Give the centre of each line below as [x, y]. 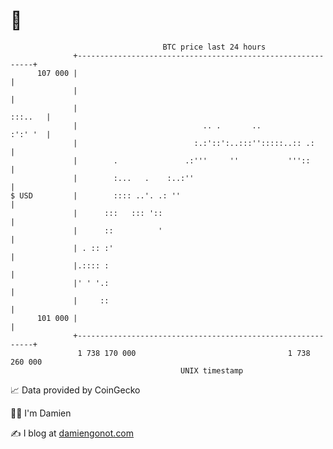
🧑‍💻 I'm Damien [41, 413]
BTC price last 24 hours [214, 47]
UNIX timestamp [212, 370]
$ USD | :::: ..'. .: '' [96, 195]
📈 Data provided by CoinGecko [75, 390]
